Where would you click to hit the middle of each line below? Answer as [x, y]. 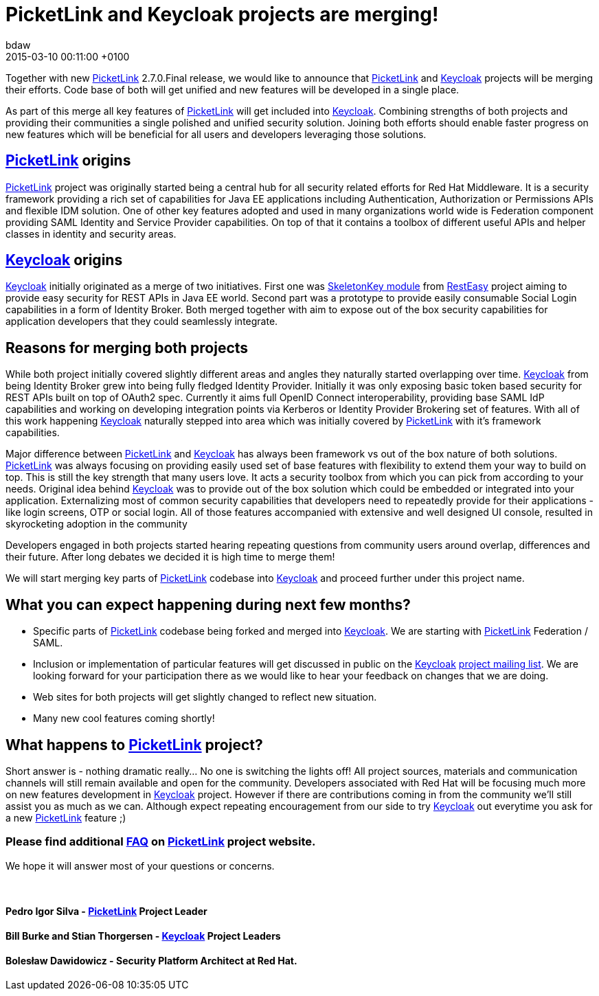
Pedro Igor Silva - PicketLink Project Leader [106, 912]
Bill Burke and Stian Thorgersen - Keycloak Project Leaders [143, 936]
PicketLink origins [68, 161]
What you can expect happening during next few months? [208, 604]
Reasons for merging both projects [127, 348]
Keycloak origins [64, 260]
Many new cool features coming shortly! [124, 718]
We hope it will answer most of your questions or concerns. [140, 865]
